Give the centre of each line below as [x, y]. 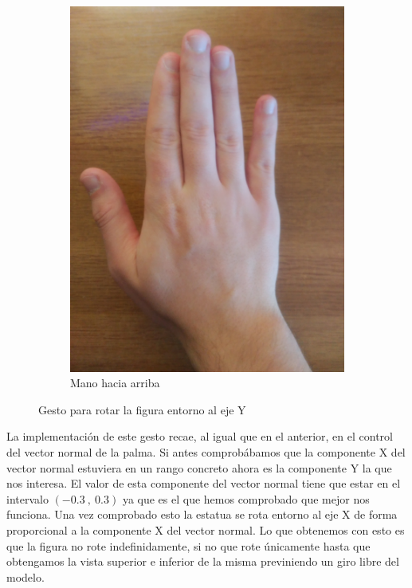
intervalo [27, 498]
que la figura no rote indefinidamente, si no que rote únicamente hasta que [188, 545]
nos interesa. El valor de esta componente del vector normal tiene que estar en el [204, 483]
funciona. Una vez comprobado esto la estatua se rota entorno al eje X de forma [202, 514]
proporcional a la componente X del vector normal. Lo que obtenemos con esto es [206, 530]
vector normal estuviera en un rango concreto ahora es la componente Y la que [199, 467]
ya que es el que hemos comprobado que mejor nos [246, 498]
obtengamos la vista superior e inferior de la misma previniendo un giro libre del [203, 561]
